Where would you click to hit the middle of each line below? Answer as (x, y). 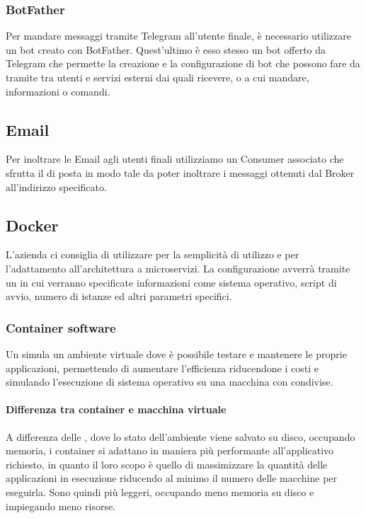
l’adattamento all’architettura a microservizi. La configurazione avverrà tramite (178, 268)
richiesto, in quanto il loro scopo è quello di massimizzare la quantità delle (167, 464)
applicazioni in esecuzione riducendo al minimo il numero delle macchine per (172, 478)
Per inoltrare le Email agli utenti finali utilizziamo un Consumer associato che (175, 159)
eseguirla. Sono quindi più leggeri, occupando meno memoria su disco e (160, 491)
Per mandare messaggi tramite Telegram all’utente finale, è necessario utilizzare (178, 36)
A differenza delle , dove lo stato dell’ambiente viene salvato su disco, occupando (181, 436)
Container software (61, 327)
